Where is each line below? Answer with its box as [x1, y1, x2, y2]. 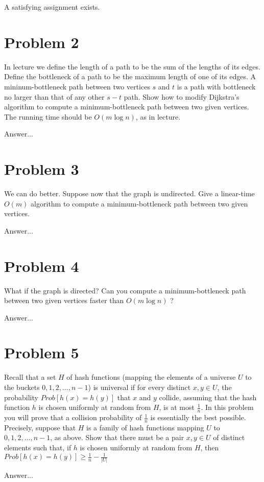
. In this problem [201, 402, 254, 412]
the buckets [4, 382, 40, 392]
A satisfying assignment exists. [4, 2, 100, 12]
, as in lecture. [135, 111, 181, 122]
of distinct [213, 432, 245, 443]
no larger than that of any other [4, 91, 105, 102]
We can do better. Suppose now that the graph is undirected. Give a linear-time [4, 188, 255, 198]
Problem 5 [4, 342, 79, 363]
